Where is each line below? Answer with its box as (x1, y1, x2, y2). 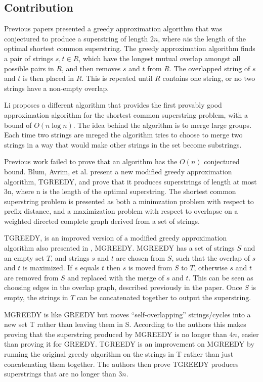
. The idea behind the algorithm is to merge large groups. (73, 119, 252, 130)
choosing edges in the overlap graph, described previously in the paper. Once (4, 282, 242, 293)
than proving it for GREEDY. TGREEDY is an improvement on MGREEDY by (4, 339, 254, 349)
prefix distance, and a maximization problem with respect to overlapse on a (4, 206, 238, 216)
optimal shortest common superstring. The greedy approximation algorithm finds (4, 43, 255, 54)
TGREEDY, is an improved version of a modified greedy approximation (4, 232, 227, 243)
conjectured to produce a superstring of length (4, 33, 148, 43)
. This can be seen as (188, 272, 253, 282)
